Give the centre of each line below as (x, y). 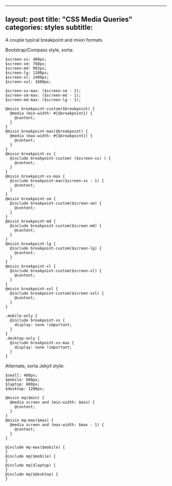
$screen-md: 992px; (26, 68)
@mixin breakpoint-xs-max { (35, 176)
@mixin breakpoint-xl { (31, 266)
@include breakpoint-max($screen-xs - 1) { (57, 181)
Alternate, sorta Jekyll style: (35, 366)
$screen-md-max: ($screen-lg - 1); (43, 100)
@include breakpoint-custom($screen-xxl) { (57, 293)
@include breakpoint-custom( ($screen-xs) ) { (60, 158)
